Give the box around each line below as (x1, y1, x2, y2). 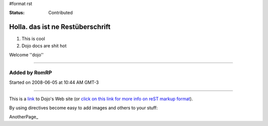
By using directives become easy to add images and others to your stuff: (9, 105, 158, 111)
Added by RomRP (9, 69, 52, 76)
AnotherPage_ (9, 114, 38, 120)
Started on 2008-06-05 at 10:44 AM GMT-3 (9, 79, 99, 85)
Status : (9, 10, 25, 16)
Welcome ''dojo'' (9, 52, 44, 58)
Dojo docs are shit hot (21, 43, 67, 49)
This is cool (21, 36, 45, 42)
